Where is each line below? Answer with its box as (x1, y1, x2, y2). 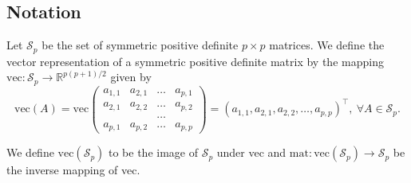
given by (110, 68, 152, 85)
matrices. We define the (269, 37, 385, 53)
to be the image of (108, 144, 198, 161)
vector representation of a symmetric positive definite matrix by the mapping (6, 53, 384, 69)
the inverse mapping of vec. (6, 162, 140, 178)
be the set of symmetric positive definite (41, 37, 239, 53)
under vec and (216, 144, 287, 161)
